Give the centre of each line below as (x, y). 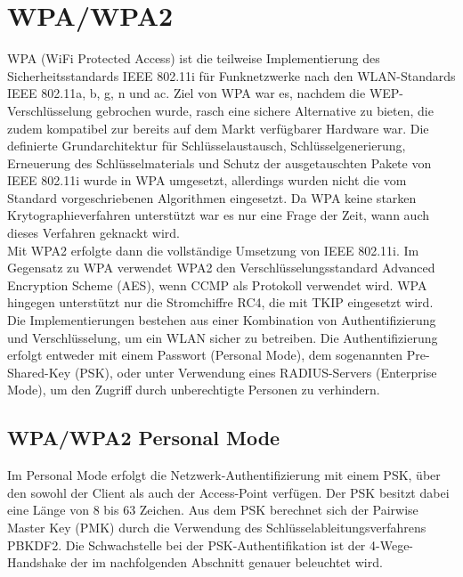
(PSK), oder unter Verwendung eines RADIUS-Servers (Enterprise (256, 372)
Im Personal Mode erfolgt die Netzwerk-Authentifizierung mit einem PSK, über (224, 475)
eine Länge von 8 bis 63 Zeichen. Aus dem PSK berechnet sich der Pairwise (213, 510)
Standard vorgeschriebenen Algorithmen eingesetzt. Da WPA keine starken (212, 197)
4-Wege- (392, 544)
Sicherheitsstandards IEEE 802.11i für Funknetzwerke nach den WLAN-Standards (231, 75)
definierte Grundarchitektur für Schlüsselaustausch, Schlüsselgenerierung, (207, 146)
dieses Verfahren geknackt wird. (93, 233)
